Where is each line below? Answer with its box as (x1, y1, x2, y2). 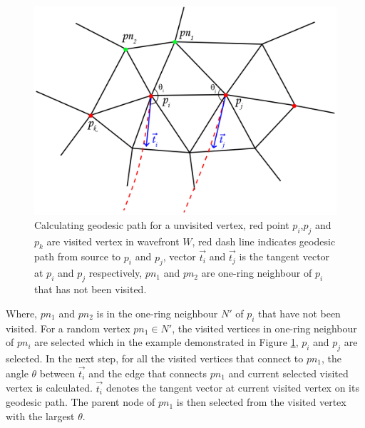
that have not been (258, 305, 341, 320)
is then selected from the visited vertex (176, 394, 346, 409)
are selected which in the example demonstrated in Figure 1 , (34, 335, 299, 350)
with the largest (6, 408, 75, 423)
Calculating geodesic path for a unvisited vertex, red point (34, 217, 289, 232)
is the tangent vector (239, 249, 330, 264)
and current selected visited (228, 365, 349, 380)
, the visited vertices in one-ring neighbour (172, 320, 357, 335)
